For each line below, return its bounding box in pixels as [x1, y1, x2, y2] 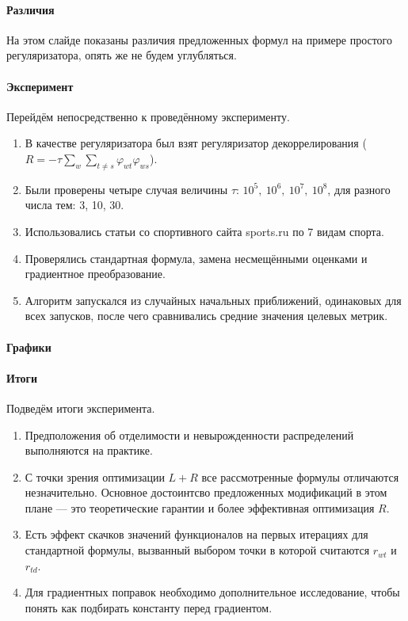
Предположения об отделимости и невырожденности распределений [25, 426, 354, 443]
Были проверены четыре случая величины [25, 181, 228, 197]
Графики [6, 338, 51, 355]
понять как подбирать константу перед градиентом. [25, 599, 273, 615]
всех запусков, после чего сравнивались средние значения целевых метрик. [25, 307, 388, 324]
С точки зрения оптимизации [25, 468, 165, 485]
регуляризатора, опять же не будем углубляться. [6, 47, 237, 63]
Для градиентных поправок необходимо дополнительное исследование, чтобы [25, 584, 400, 600]
